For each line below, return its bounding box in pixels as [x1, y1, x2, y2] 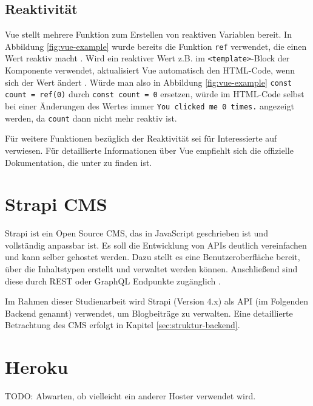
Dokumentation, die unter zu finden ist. [5, 156, 152, 168]
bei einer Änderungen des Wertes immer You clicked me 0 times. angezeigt [5, 100, 294, 112]
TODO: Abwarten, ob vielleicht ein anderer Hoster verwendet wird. [5, 390, 256, 402]
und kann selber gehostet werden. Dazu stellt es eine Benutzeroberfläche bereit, [5, 250, 300, 263]
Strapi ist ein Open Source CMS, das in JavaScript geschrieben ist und [5, 227, 268, 239]
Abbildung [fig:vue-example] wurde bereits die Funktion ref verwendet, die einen [5, 40, 307, 52]
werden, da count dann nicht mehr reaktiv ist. [5, 111, 177, 124]
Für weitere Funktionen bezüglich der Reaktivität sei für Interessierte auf [5, 132, 277, 145]
